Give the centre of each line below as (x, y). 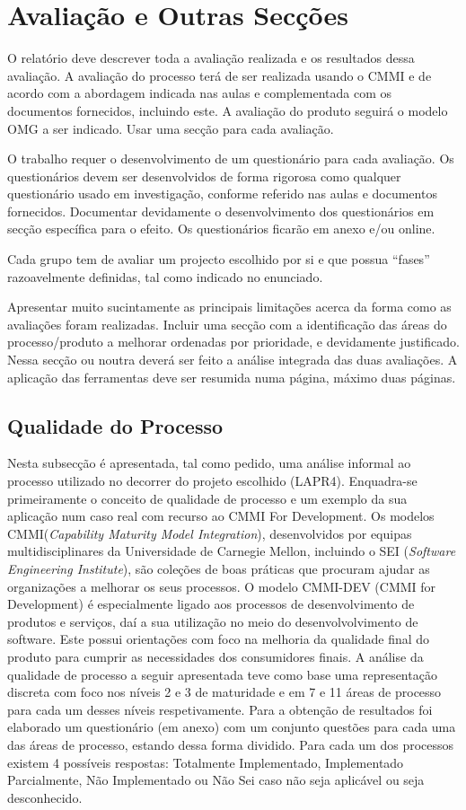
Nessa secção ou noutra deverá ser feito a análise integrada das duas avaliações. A (233, 360)
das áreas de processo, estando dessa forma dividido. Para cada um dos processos (231, 744)
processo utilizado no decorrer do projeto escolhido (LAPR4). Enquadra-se (212, 481)
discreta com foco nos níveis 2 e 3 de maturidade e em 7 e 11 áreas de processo (224, 692)
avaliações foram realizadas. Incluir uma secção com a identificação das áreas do (227, 324)
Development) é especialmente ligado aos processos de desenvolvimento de (211, 604)
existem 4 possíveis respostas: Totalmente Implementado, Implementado (206, 762)
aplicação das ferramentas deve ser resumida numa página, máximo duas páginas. (232, 377)
